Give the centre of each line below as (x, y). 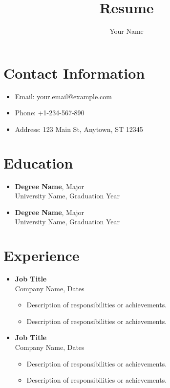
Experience (42, 255)
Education (38, 162)
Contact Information (74, 73)
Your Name (127, 31)
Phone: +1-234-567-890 (50, 113)
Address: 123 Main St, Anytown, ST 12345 (79, 129)
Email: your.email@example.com (63, 96)
